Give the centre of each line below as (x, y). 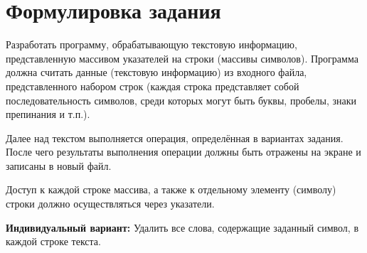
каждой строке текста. (53, 241)
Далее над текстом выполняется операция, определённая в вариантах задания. (175, 138)
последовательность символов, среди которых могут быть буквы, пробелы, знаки (181, 100)
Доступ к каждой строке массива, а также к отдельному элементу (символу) (171, 189)
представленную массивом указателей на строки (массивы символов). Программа (182, 58)
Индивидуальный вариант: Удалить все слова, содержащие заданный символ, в (182, 227)
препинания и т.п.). (48, 114)
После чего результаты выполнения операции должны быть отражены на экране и (183, 152)
